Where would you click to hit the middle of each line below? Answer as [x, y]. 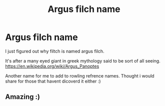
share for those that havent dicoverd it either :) [53, 81]
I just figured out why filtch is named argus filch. [55, 51]
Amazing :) [22, 97]
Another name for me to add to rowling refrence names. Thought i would [80, 75]
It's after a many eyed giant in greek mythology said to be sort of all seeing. [83, 60]
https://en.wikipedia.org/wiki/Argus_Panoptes [52, 66]
